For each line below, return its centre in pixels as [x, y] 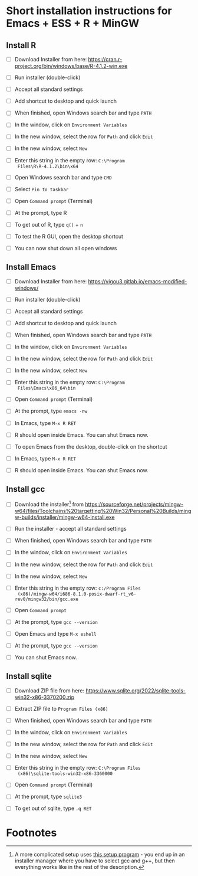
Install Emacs [31, 267]
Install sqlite [29, 676]
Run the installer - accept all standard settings [70, 529]
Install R [21, 45]
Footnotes [32, 833]
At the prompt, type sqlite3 [48, 797]
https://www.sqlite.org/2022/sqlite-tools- [136, 690]
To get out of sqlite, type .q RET [53, 808]
